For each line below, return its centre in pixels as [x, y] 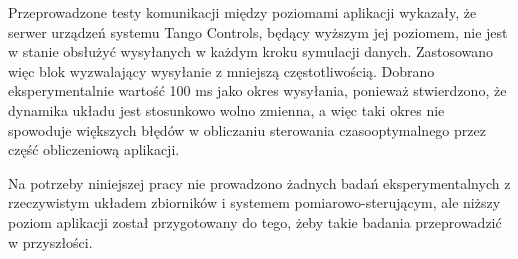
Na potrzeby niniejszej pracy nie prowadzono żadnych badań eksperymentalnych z [259, 182]
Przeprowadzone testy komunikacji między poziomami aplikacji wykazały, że [242, 12]
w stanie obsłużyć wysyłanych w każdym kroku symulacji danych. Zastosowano [251, 51]
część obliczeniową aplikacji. [94, 149]
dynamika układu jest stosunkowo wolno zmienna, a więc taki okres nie [226, 109]
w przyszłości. [50, 241]
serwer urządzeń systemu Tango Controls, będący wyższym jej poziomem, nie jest [258, 31]
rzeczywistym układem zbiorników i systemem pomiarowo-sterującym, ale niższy [254, 202]
